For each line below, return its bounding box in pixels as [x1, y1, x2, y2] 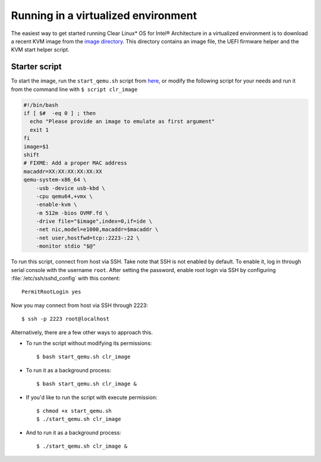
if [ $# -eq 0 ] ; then [23, 110, 96, 116]
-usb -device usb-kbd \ [36, 185, 105, 191]
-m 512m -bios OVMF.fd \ [36, 210, 109, 216]
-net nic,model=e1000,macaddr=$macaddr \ [36, 226, 159, 233]
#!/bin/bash [23, 102, 59, 108]
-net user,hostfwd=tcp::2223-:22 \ [36, 235, 140, 241]
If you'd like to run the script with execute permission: [26, 394, 158, 401]
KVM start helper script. [11, 46, 70, 53]
